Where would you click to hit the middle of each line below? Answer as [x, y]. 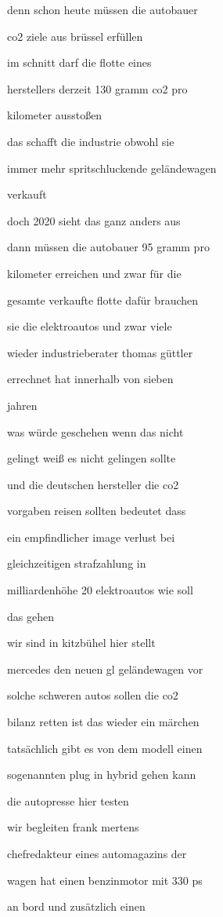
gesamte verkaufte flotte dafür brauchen [103, 300]
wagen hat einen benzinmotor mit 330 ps [105, 880]
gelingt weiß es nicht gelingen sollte [92, 458]
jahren [22, 405]
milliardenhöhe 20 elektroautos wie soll [100, 590]
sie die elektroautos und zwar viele [90, 326]
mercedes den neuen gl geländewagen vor [105, 669]
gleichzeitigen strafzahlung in [77, 563]
